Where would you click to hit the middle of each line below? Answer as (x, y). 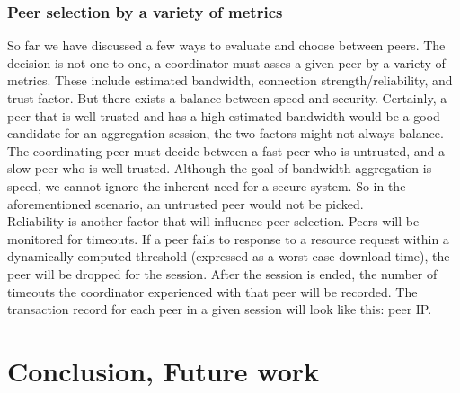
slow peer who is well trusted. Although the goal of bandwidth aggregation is (220, 168)
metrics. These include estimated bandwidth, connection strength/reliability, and (230, 80)
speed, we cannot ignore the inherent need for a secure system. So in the (207, 185)
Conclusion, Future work (164, 370)
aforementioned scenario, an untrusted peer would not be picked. (186, 203)
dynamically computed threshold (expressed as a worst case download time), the (229, 256)
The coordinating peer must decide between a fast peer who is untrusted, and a (226, 150)
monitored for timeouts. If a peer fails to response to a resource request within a (228, 238)
